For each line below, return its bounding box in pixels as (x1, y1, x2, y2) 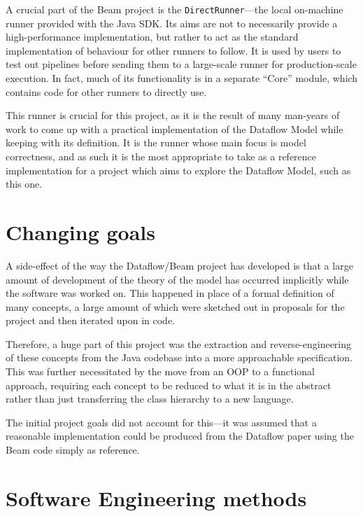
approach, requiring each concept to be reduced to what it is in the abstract (6, 377, 332, 392)
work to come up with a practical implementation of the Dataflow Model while (6, 121, 343, 136)
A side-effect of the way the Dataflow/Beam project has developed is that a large (6, 258, 353, 272)
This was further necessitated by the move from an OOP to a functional (6, 364, 315, 379)
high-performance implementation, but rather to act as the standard (6, 29, 299, 44)
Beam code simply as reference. (6, 442, 140, 457)
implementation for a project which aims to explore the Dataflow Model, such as (6, 162, 351, 177)
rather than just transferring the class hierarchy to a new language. (6, 391, 294, 406)
